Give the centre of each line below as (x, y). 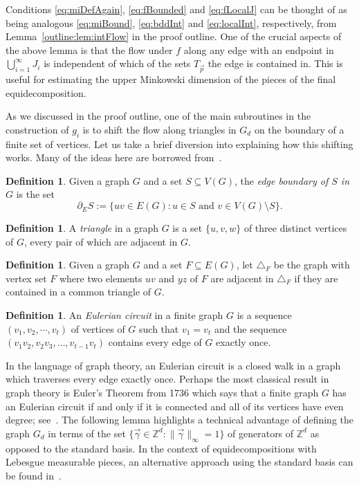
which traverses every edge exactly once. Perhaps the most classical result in (167, 379)
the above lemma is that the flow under (89, 49)
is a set (187, 228)
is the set (36, 194)
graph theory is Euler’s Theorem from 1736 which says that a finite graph (162, 393)
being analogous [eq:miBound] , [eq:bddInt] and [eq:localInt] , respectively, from (171, 22)
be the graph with (312, 265)
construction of (37, 129)
